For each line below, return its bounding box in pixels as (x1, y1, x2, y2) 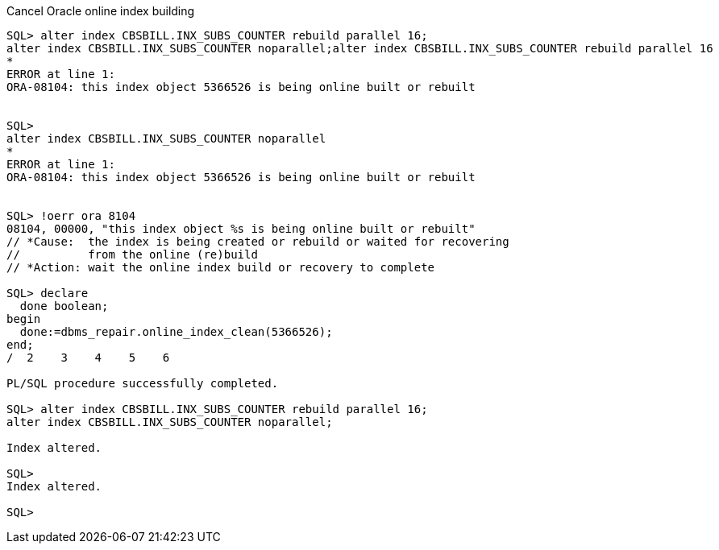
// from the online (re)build (6, 248, 258, 261)
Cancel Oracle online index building (6, 4, 195, 18)
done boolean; (19, 300, 109, 312)
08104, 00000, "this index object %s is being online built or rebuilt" (6, 222, 476, 235)
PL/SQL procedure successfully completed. (6, 377, 279, 390)
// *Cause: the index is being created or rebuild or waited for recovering (6, 235, 509, 248)
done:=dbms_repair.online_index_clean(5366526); (19, 325, 333, 338)
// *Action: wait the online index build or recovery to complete (6, 261, 435, 274)
